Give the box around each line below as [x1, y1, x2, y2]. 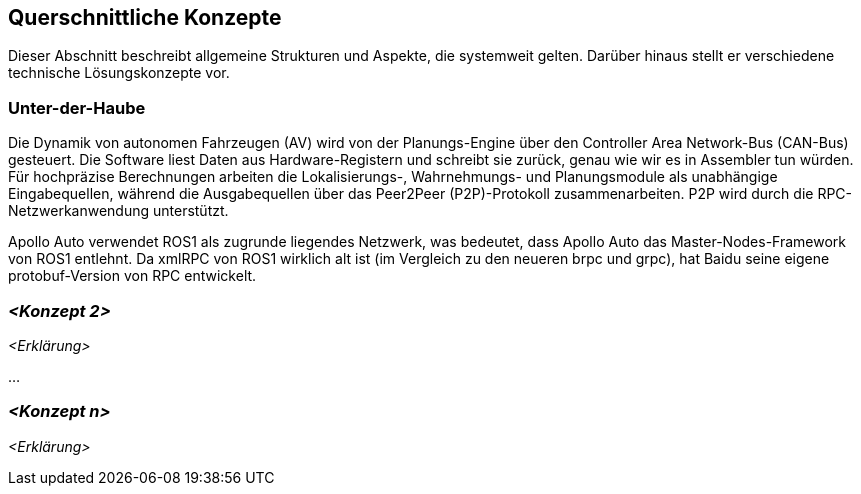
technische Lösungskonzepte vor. [8, 64, 230, 82]
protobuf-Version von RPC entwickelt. [8, 267, 257, 285]
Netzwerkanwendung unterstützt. [8, 202, 229, 220]
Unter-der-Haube [8, 97, 146, 118]
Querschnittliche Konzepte [8, 5, 282, 30]
